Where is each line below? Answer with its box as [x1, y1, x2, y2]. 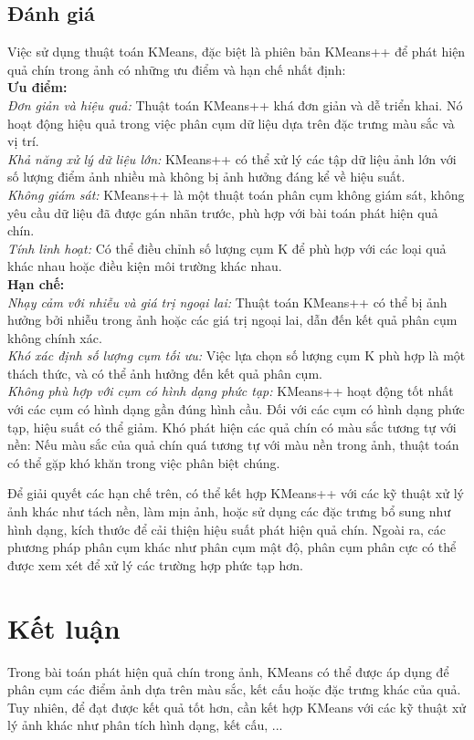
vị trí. [7, 131, 39, 151]
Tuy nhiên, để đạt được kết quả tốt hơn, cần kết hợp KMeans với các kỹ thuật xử [7, 697, 467, 716]
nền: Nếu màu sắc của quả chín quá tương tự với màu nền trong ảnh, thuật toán [7, 435, 459, 454]
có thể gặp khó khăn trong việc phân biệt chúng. [7, 453, 280, 472]
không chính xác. [7, 328, 102, 347]
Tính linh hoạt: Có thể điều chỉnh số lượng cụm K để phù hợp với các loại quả [7, 238, 447, 257]
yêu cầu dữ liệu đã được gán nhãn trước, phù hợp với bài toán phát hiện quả [7, 203, 438, 222]
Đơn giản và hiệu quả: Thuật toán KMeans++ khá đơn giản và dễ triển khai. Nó [7, 95, 463, 114]
